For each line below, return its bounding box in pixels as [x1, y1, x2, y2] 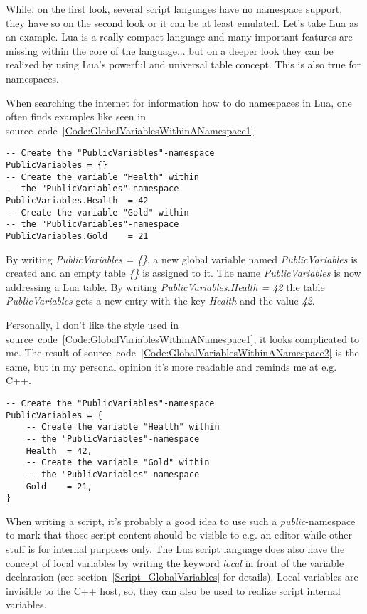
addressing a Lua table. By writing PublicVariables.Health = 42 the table [6, 279, 325, 294]
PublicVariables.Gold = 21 [6, 231, 149, 241]
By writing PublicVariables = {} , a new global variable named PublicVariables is [6, 251, 358, 266]
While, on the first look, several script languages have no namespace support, [6, 1, 343, 16]
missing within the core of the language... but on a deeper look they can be [6, 43, 334, 58]
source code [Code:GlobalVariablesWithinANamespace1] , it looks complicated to [6, 331, 360, 346]
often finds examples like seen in [6, 109, 146, 124]
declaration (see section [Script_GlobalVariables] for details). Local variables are [6, 569, 358, 584]
